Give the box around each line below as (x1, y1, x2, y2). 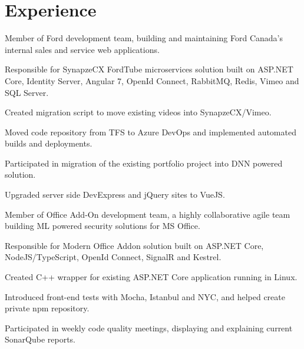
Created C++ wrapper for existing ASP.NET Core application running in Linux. (5, 271, 298, 283)
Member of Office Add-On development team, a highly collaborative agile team (5, 208, 290, 220)
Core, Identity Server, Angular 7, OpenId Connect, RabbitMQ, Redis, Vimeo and (5, 74, 299, 87)
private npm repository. (5, 302, 90, 314)
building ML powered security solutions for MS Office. (5, 220, 200, 232)
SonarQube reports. (5, 333, 76, 345)
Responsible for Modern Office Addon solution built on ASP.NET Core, (5, 239, 264, 251)
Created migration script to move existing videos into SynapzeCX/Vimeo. (5, 106, 272, 118)
